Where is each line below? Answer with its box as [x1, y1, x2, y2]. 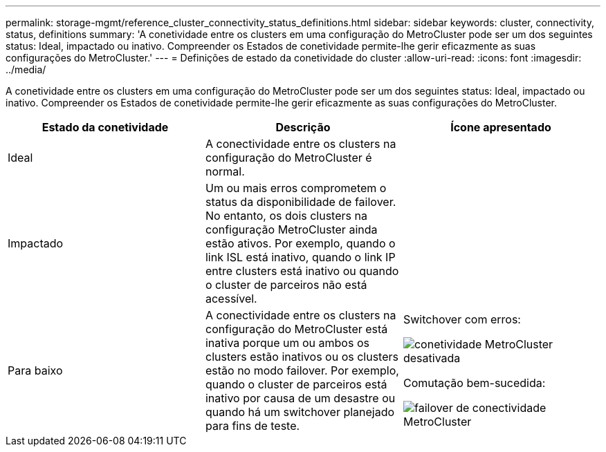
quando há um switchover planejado [205, 405, 395, 419]
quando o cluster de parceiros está [205, 377, 387, 391]
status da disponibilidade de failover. [205, 195, 396, 209]
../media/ [6, 64, 46, 75]
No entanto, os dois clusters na [205, 209, 367, 223]
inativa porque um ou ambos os [205, 336, 369, 350]
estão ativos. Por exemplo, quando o [205, 236, 396, 250]
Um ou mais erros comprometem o [205, 181, 387, 195]
